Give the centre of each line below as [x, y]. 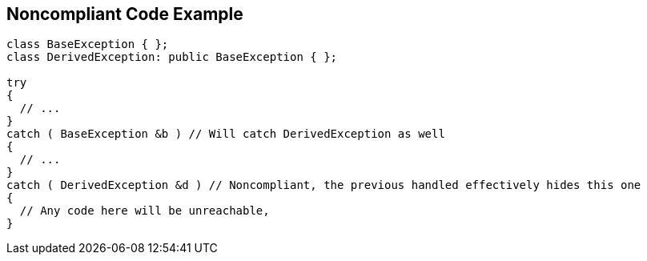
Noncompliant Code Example [125, 14]
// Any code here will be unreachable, [145, 211]
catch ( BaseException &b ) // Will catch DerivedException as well [226, 134]
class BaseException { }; [88, 44]
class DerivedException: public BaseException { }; [172, 57]
